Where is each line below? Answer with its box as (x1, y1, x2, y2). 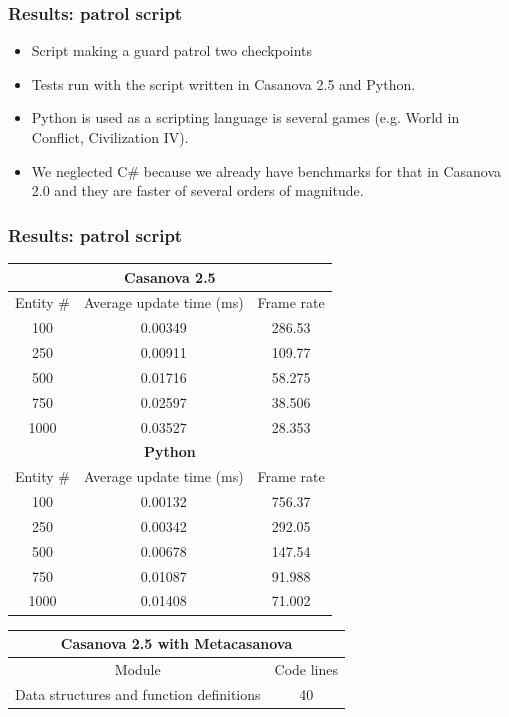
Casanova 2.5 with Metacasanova (60, 633, 293, 654)
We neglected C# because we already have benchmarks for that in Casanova (31, 160, 502, 181)
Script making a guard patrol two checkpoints (31, 40, 313, 61)
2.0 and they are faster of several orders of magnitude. (31, 180, 364, 201)
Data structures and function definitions (15, 683, 261, 704)
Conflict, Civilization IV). (31, 127, 189, 147)
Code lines (274, 658, 339, 679)
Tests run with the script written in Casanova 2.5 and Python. (31, 73, 416, 94)
